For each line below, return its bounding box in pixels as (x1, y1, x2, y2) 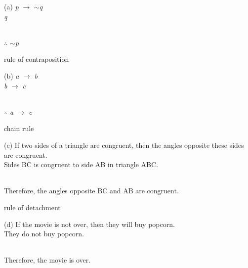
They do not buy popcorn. (4, 228, 84, 239)
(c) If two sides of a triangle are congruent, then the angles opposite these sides (4, 139, 244, 150)
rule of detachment (4, 202, 61, 212)
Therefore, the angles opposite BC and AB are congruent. (4, 185, 179, 196)
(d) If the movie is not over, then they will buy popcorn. (4, 219, 175, 229)
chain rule (4, 123, 34, 134)
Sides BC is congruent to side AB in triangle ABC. (4, 159, 158, 170)
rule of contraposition (4, 54, 69, 64)
